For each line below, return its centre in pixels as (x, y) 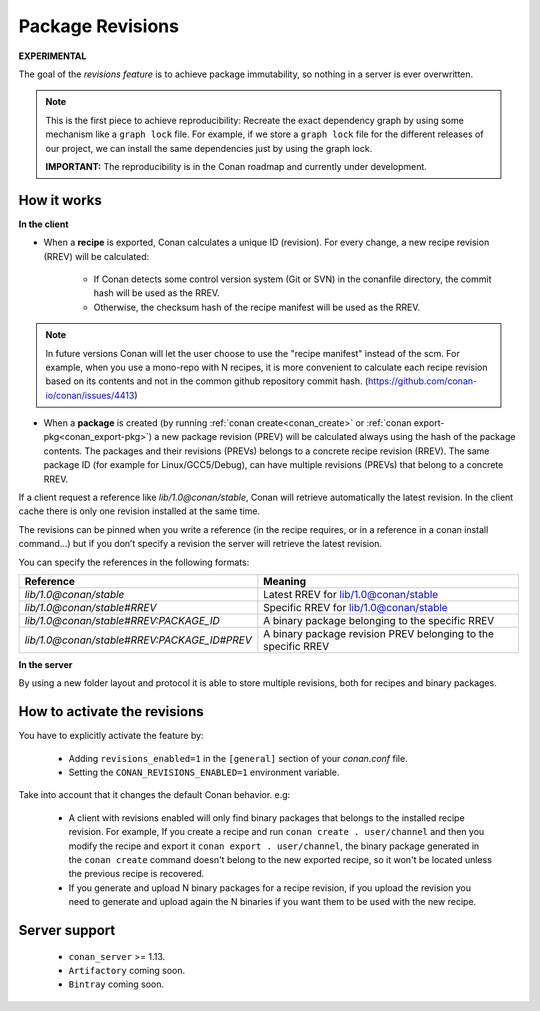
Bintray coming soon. (116, 984)
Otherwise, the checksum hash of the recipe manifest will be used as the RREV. (257, 307)
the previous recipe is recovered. (136, 874)
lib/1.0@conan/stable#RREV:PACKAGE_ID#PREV (138, 640)
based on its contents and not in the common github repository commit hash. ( (207, 381)
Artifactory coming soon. (126, 970)
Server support (67, 930)
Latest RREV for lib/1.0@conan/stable (351, 594)
